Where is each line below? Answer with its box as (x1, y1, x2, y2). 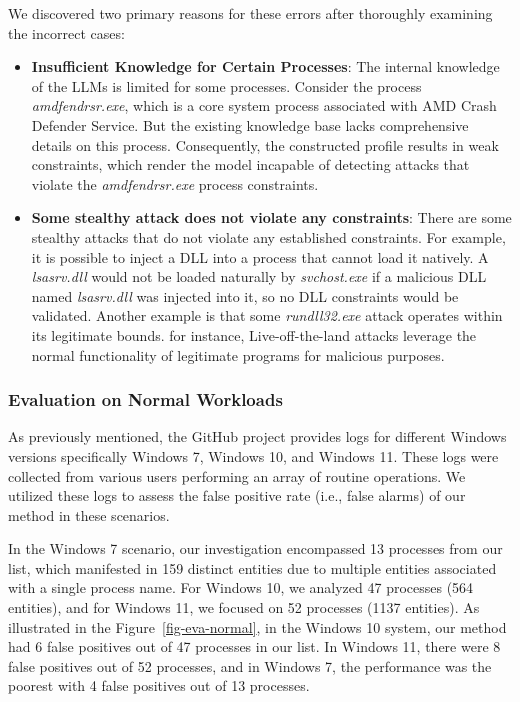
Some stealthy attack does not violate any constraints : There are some (31, 207, 512, 228)
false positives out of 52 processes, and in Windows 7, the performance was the (8, 655, 492, 676)
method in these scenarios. (8, 504, 170, 525)
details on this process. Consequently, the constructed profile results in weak (31, 134, 499, 155)
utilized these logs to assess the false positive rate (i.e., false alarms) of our (8, 485, 466, 506)
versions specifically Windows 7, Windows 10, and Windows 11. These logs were (8, 445, 499, 466)
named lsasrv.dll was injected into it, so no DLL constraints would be (31, 285, 459, 306)
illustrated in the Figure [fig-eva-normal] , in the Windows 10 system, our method (8, 616, 507, 637)
